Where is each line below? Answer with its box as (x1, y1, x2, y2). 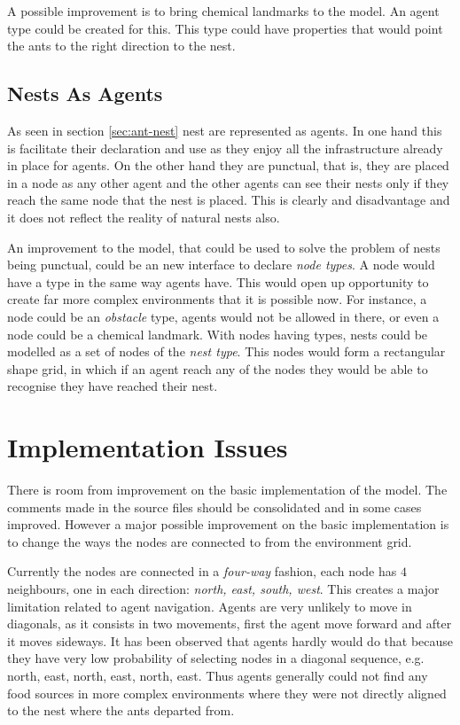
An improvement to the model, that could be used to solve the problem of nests (7, 238, 441, 256)
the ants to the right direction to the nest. (7, 36, 236, 55)
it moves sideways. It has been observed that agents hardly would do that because (7, 631, 454, 650)
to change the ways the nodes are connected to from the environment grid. (7, 532, 412, 550)
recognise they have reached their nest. (7, 377, 218, 395)
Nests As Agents (7, 80, 163, 107)
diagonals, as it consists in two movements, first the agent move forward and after (7, 614, 452, 633)
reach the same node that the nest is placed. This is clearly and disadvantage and (7, 191, 450, 209)
